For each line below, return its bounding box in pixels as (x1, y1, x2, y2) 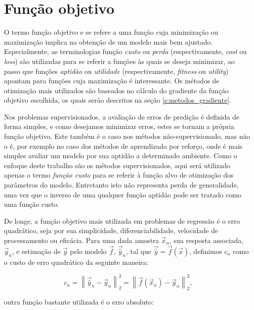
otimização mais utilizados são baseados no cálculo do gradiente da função (4, 85, 229, 95)
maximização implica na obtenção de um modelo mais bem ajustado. (4, 36, 213, 47)
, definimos (189, 246, 222, 256)
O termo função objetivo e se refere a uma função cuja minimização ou (4, 27, 218, 37)
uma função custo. (4, 199, 59, 209)
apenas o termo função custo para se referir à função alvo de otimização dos (4, 170, 234, 180)
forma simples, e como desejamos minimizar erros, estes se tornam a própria (4, 121, 234, 131)
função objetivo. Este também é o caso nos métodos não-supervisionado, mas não (4, 131, 250, 141)
